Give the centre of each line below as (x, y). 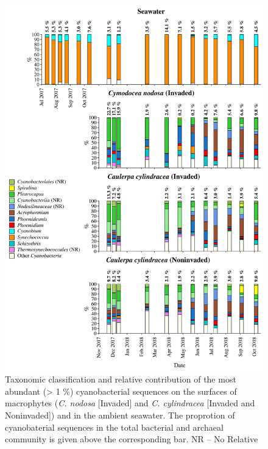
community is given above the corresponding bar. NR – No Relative (132, 439)
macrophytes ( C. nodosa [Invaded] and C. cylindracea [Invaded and (130, 403)
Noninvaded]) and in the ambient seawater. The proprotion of (120, 415)
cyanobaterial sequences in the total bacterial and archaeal (114, 427)
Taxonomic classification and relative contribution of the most (121, 379)
